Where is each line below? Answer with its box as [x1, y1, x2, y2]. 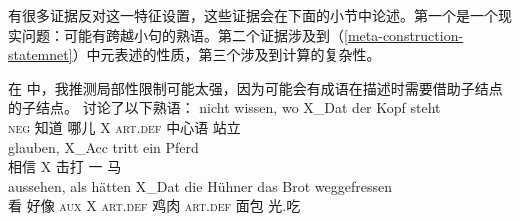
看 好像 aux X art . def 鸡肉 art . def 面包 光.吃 [8, 195, 301, 216]
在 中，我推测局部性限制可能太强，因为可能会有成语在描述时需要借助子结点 [8, 77, 503, 98]
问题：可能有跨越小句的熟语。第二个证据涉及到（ [21, 24, 344, 45]
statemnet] [8, 44, 73, 65]
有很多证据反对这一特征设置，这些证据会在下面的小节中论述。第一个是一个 [8, 5, 498, 25]
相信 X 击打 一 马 [8, 156, 122, 177]
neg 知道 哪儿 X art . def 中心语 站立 [8, 116, 241, 137]
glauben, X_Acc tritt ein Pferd [8, 136, 199, 157]
